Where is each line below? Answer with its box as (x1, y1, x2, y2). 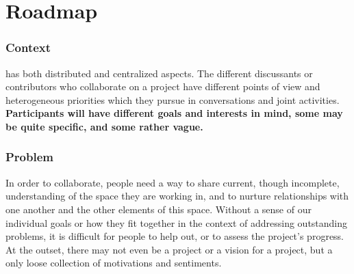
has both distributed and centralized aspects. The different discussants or (5, 66, 313, 80)
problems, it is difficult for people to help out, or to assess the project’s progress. (5, 229, 344, 243)
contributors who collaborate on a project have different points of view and (5, 79, 320, 94)
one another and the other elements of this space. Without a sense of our (5, 202, 312, 216)
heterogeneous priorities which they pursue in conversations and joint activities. (5, 92, 340, 107)
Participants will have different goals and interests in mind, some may (5, 106, 343, 120)
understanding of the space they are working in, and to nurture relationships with (5, 189, 349, 203)
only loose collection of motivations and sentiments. (5, 256, 222, 270)
